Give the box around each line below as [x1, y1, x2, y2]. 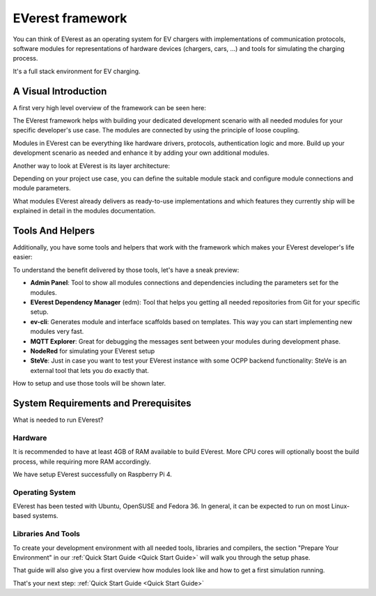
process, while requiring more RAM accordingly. [13, 457, 151, 466]
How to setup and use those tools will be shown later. [13, 379, 166, 388]
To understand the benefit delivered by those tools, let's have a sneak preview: [13, 266, 240, 274]
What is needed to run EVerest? [13, 415, 104, 425]
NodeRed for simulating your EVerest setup [30, 346, 155, 355]
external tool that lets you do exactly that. [30, 366, 150, 374]
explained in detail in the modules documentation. [13, 206, 156, 215]
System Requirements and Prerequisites [13, 397, 191, 409]
